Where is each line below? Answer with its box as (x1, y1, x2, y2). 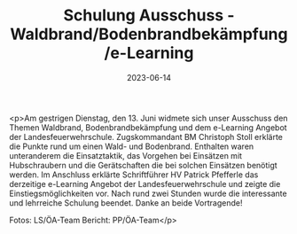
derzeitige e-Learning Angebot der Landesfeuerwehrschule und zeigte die (9, 178, 281, 189)
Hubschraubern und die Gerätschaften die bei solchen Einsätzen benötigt (9, 160, 277, 170)
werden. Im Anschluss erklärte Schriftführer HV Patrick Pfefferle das (9, 169, 259, 180)
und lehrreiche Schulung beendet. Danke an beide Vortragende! (9, 197, 243, 208)
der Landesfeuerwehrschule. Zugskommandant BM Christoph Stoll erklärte (9, 131, 284, 142)
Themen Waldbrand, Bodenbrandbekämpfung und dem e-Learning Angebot (9, 121, 287, 133)
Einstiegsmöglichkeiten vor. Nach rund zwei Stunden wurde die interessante (9, 188, 287, 199)
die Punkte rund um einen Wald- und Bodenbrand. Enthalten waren (9, 141, 254, 152)
